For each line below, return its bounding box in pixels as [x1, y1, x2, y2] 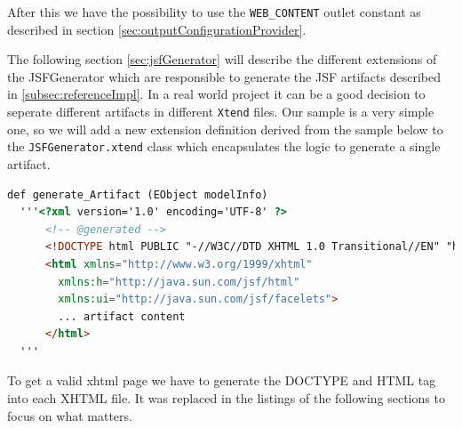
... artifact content [58, 310, 186, 323]
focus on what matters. [7, 406, 132, 424]
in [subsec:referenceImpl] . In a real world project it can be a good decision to [7, 85, 426, 103]
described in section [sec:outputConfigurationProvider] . [7, 20, 307, 38]
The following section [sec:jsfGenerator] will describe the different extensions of [7, 50, 437, 69]
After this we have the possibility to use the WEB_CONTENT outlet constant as [7, 3, 421, 20]
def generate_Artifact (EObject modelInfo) [7, 188, 268, 201]
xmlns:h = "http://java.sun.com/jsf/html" [58, 275, 300, 288]
